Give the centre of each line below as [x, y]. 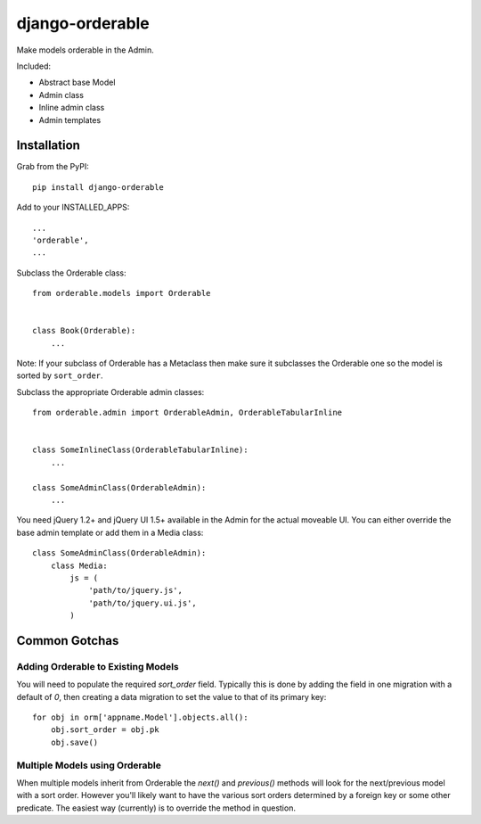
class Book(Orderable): [84, 331]
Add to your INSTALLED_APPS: [73, 207]
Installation [48, 146]
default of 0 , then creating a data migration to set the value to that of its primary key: [171, 696]
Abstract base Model [77, 82]
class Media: [79, 565]
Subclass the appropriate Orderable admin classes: [110, 391]
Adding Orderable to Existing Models [98, 666]
